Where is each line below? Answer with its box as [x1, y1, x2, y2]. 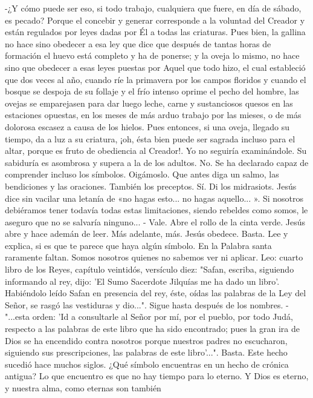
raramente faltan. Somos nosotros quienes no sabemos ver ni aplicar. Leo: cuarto [5, 251, 303, 264]
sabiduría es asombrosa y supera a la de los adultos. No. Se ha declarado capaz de [5, 156, 309, 168]
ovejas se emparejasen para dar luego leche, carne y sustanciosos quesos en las [5, 96, 293, 109]
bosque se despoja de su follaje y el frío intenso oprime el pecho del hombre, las [5, 85, 299, 98]
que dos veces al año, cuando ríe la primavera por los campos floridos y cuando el [5, 73, 306, 85]
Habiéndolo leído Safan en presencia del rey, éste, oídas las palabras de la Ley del [5, 287, 306, 299]
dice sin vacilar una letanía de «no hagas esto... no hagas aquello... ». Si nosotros [5, 191, 304, 204]
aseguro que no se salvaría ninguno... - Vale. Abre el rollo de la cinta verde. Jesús [5, 215, 305, 228]
